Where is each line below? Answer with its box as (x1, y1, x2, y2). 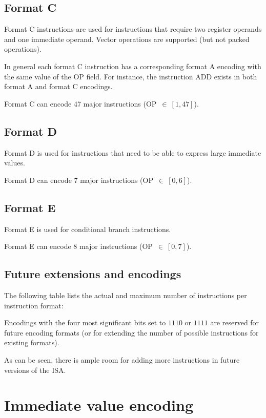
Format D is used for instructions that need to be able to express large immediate (4, 147, 261, 158)
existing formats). (4, 337, 59, 348)
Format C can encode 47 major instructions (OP (4, 98, 157, 109)
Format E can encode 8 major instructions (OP (4, 241, 153, 252)
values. (4, 157, 25, 168)
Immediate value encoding (4, 394, 194, 415)
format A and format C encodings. (4, 81, 113, 92)
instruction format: (4, 300, 64, 310)
